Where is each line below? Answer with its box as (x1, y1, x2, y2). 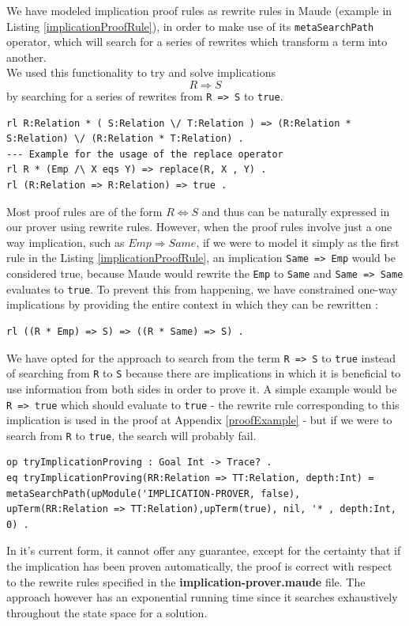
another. (6, 48, 47, 65)
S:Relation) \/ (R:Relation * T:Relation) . (6, 133, 244, 145)
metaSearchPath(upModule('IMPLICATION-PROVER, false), (6, 488, 301, 499)
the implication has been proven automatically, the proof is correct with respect (6, 557, 392, 574)
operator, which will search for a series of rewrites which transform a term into (6, 33, 388, 50)
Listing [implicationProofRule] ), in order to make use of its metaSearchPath (6, 17, 374, 34)
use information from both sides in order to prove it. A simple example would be (6, 380, 397, 396)
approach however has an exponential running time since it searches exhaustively (6, 589, 398, 605)
